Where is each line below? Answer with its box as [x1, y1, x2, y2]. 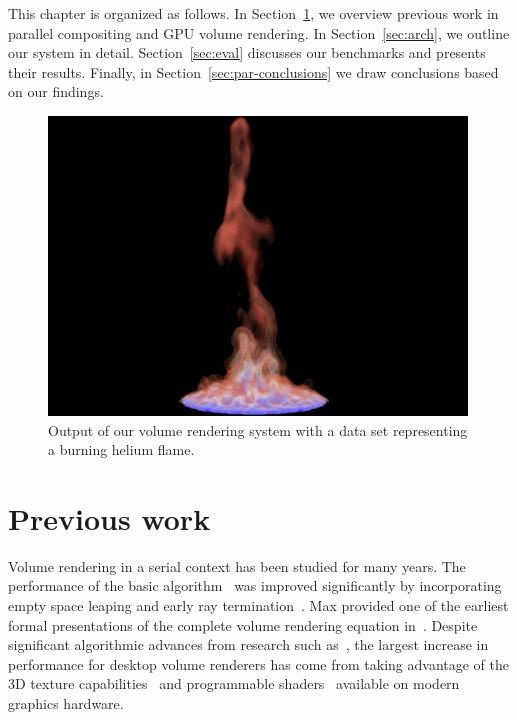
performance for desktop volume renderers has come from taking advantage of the [8, 653, 509, 674]
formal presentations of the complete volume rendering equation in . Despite [8, 614, 478, 635]
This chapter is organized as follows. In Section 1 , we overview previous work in [8, 3, 499, 23]
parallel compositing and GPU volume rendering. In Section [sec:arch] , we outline [8, 22, 510, 43]
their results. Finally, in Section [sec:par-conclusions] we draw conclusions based [8, 61, 499, 82]
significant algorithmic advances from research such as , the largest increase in [8, 634, 489, 655]
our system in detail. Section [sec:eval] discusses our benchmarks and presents [8, 42, 486, 63]
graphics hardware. [8, 693, 124, 714]
